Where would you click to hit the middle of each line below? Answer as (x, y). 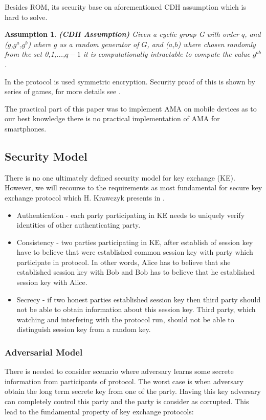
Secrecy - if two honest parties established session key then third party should (139, 299)
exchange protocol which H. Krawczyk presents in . (85, 197)
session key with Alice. (52, 282)
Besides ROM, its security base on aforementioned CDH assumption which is (125, 7)
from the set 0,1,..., (35, 54)
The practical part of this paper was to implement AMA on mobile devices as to (131, 108)
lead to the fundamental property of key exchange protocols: (99, 411)
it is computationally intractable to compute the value (167, 54)
